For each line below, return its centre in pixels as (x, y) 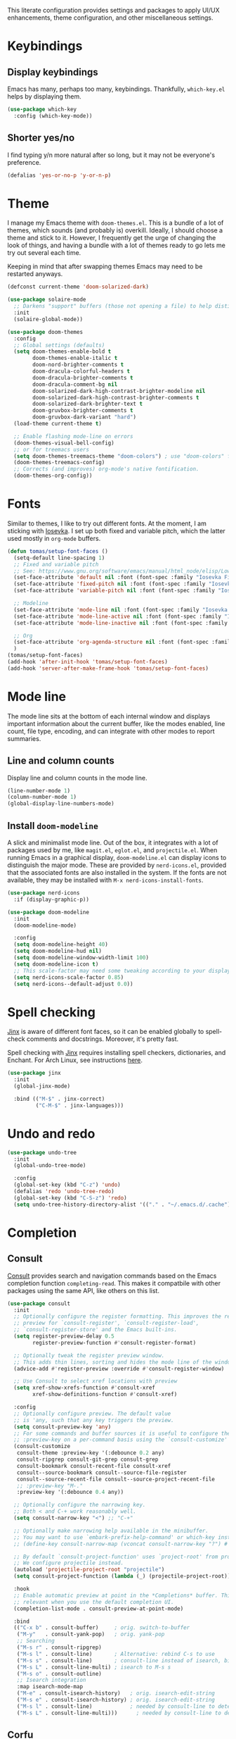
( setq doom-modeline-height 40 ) (61, 945)
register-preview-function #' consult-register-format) (114, 1342)
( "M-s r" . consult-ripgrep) (59, 1647)
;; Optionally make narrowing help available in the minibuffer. (111, 1531)
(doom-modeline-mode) (45, 925)
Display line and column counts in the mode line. (77, 778)
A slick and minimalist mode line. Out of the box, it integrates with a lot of (113, 842)
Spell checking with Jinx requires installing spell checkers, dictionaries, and (117, 1053)
